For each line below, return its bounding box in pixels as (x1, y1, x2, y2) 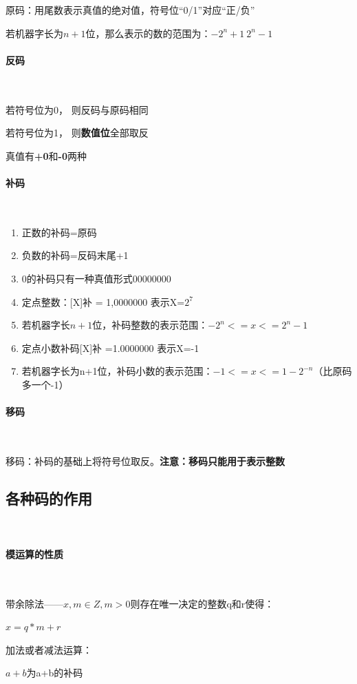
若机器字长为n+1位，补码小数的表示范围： (21, 364, 213, 378)
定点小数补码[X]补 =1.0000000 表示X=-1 (21, 340, 199, 355)
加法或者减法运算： (6, 642, 92, 656)
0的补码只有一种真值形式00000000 (21, 271, 171, 285)
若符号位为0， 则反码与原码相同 (6, 102, 149, 116)
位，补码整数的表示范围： (92, 318, 208, 332)
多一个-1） (21, 377, 69, 391)
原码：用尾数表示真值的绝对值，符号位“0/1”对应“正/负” (6, 3, 255, 17)
